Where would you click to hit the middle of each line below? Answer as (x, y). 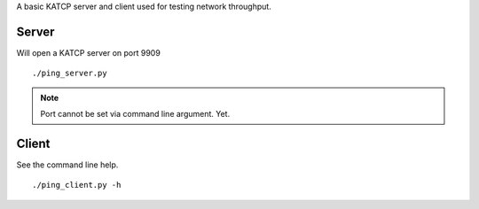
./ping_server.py (70, 74)
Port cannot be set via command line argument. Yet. (135, 114)
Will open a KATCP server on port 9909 (89, 52)
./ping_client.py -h (77, 185)
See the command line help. (67, 165)
